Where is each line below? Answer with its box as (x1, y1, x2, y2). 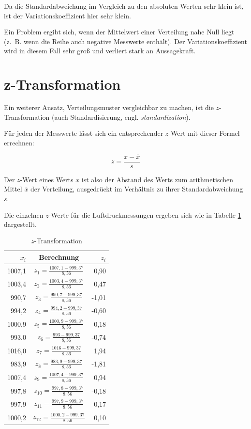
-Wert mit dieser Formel (168, 128, 240, 138)
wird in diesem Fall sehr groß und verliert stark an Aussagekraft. (4, 46, 196, 56)
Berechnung (39, 252, 79, 262)
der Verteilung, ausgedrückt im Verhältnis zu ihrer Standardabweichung (30, 184, 243, 194)
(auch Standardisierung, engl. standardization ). (51, 111, 191, 122)
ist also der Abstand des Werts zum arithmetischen (81, 174, 234, 184)
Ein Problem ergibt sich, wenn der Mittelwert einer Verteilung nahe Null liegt (4, 27, 235, 37)
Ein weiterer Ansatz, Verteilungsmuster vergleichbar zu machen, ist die (4, 102, 214, 112)
